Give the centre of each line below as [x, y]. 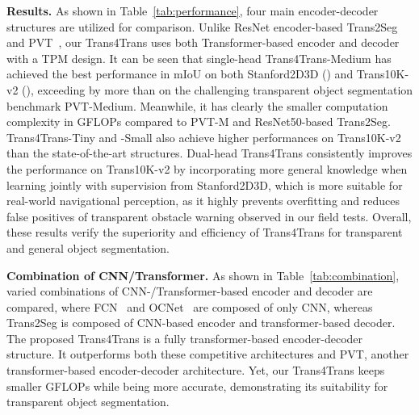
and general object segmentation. [88, 247]
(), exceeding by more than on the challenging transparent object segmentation [218, 89]
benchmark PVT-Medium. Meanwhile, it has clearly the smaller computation [197, 105]
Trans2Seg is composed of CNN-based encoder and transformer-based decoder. [201, 323]
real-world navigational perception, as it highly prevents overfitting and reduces [203, 201]
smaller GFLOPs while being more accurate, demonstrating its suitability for [197, 386]
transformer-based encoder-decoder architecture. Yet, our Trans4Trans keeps [196, 370]
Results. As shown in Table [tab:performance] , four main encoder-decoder [193, 10]
